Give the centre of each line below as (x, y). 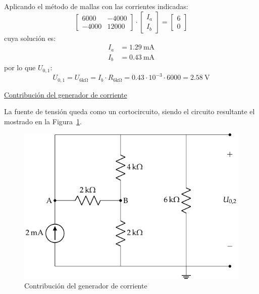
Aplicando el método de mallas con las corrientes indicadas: (96, 6)
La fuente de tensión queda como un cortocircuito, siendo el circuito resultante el (129, 111)
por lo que (20, 67)
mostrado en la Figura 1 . (43, 121)
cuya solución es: (30, 38)
